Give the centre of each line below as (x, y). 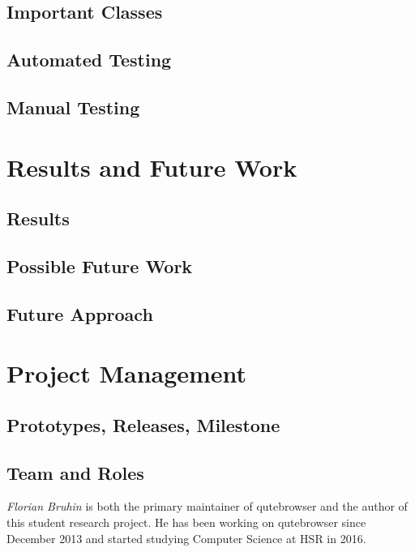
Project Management (127, 373)
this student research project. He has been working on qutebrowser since (186, 522)
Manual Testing (73, 107)
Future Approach (80, 313)
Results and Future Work (152, 167)
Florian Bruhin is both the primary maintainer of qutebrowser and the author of (207, 506)
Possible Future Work (100, 265)
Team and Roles (75, 472)
